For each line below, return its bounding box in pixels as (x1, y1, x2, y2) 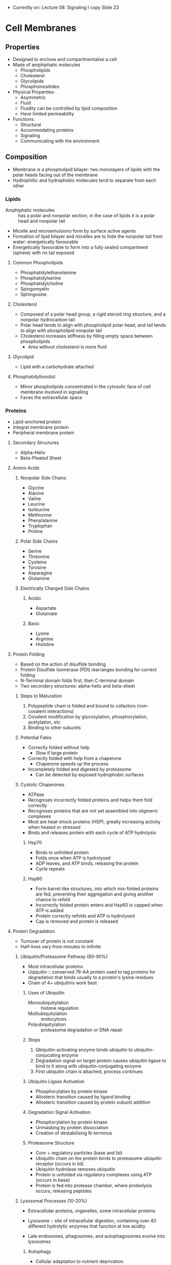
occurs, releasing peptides (35, 1188, 92, 1194)
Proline (28, 528, 43, 534)
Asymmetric (20, 94, 46, 100)
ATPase (28, 792, 44, 798)
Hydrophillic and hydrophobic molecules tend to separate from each (12, 177, 157, 183)
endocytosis (40, 1016, 67, 1022)
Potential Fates (20, 735, 52, 741)
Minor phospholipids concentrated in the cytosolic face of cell (20, 384, 151, 390)
